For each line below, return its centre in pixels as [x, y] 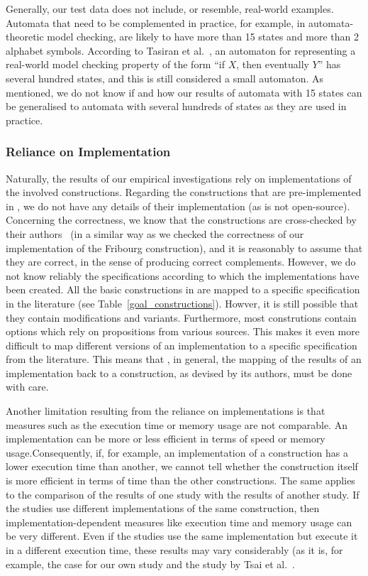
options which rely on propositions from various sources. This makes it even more [183, 331]
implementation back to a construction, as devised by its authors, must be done [179, 373]
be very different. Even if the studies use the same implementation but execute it [182, 536]
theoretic [25, 37]
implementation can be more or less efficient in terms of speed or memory [166, 439]
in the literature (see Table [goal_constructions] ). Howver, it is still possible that [182, 303]
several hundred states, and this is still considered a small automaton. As [165, 78]
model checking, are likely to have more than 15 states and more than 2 [203, 37]
